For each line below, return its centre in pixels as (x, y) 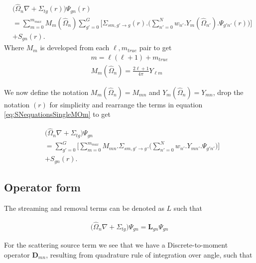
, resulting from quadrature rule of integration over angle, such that (149, 254)
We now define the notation (46, 92)
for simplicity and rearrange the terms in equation (126, 104)
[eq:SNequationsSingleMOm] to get (57, 114)
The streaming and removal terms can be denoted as (84, 208)
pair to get (155, 47)
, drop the (228, 92)
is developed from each (75, 47)
